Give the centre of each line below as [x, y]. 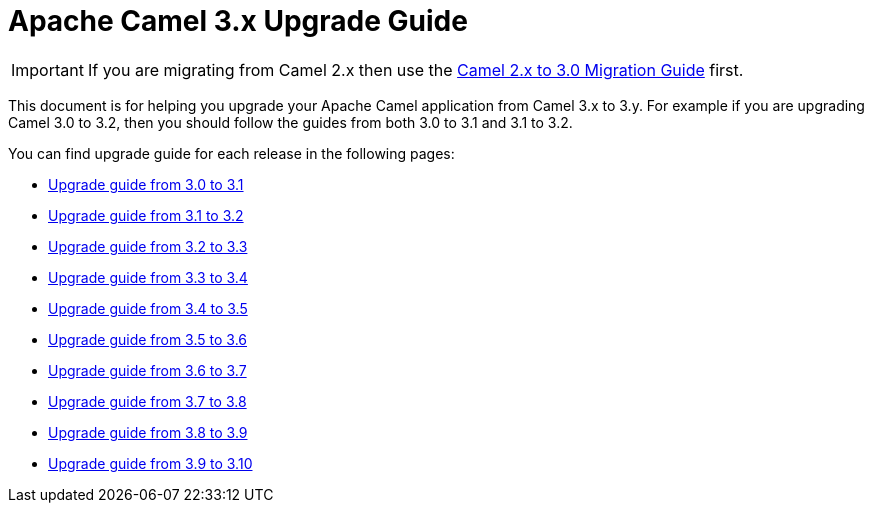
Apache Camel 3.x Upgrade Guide [238, 21]
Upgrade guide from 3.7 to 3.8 [147, 401]
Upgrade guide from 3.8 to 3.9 [148, 432]
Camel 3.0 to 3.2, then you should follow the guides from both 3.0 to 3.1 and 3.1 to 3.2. [290, 122]
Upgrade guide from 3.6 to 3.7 [147, 370]
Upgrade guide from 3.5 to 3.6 [148, 339]
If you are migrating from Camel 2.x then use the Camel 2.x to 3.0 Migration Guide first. [415, 69]
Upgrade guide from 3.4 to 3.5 [148, 308]
